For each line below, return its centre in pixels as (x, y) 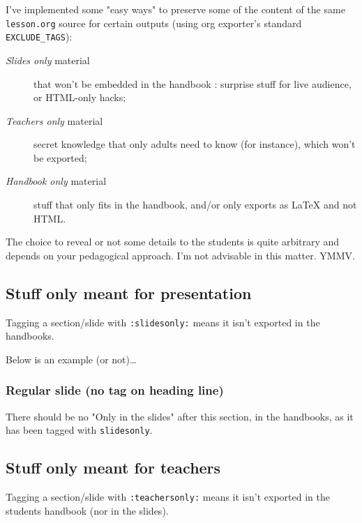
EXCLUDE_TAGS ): (39, 37)
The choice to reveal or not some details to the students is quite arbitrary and (173, 242)
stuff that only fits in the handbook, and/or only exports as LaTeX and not (195, 205)
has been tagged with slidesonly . (79, 430)
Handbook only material (56, 181)
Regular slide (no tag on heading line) (115, 390)
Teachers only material (54, 120)
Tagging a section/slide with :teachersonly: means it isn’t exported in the (168, 497)
